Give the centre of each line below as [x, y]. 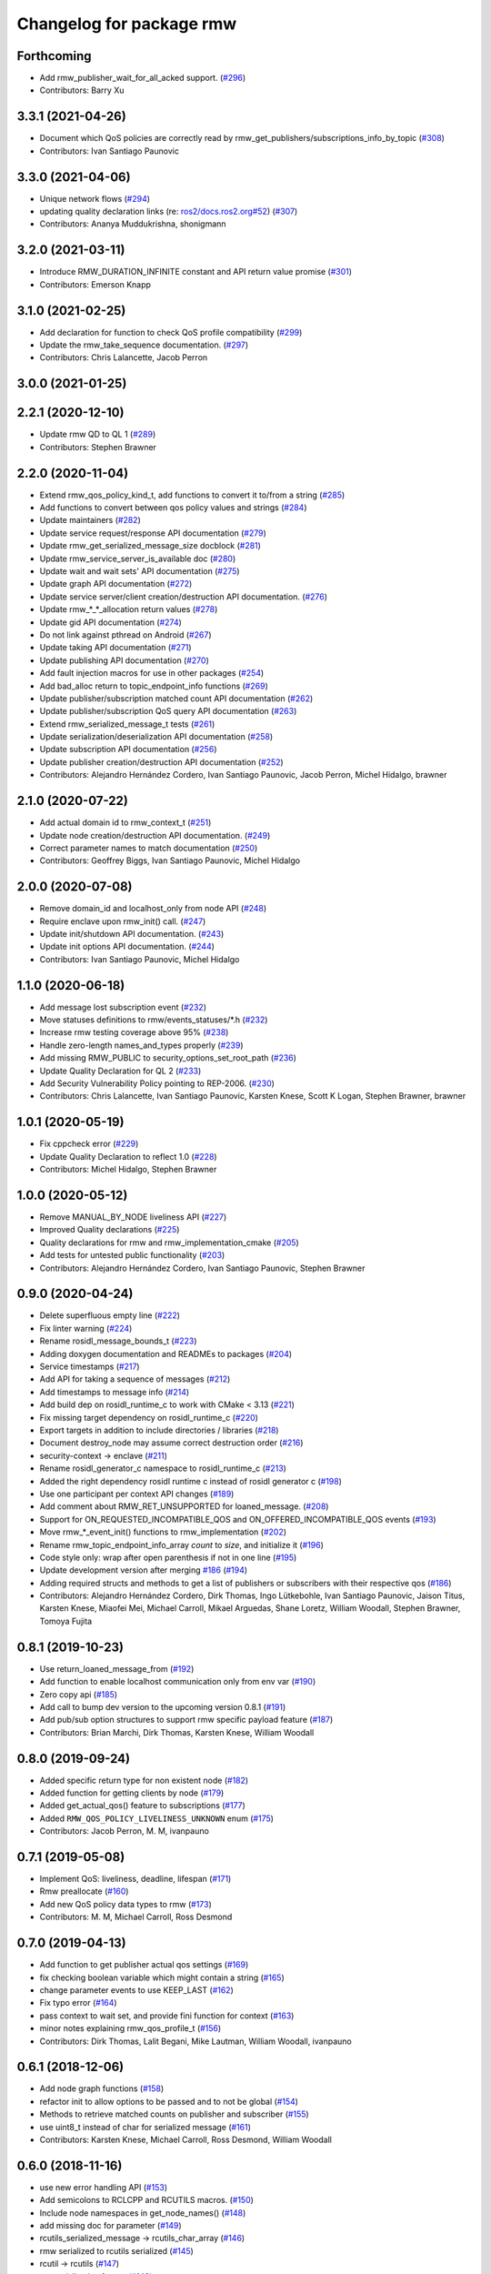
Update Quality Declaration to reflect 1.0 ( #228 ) [128, 1156]
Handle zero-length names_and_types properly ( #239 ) [142, 1045]
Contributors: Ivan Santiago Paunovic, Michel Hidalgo [140, 959]
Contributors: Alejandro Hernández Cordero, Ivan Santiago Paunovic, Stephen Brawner [202, 1268]
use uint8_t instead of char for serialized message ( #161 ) [145, 2127]
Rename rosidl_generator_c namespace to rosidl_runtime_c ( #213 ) [163, 1468]
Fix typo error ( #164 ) [78, 2003]
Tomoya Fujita [66, 1621]
